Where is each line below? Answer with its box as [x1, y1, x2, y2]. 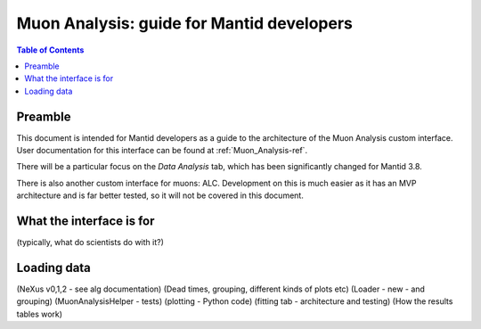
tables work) [16, 308, 62, 319]
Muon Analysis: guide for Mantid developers [16, 13, 354, 33]
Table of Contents [16, 45, 85, 55]
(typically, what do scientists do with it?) [16, 237, 165, 248]
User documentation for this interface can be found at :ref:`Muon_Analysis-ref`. [16, 145, 307, 156]
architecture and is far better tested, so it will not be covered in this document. [16, 190, 305, 201]
